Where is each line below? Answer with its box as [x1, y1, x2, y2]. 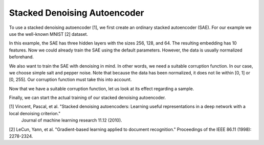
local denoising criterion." [9, 110, 61, 116]
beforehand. [9, 54, 34, 60]
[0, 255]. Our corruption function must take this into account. [9, 76, 132, 83]
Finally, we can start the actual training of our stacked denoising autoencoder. [9, 95, 166, 100]
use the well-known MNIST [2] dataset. [9, 31, 88, 37]
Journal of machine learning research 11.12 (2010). [21, 118, 122, 123]
